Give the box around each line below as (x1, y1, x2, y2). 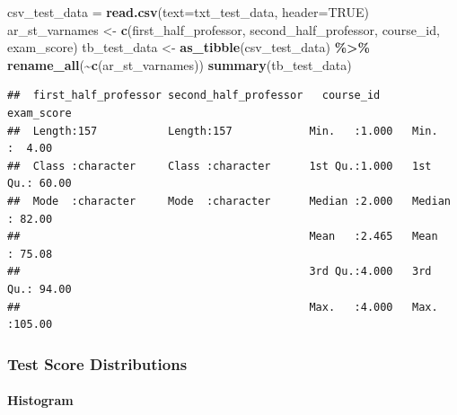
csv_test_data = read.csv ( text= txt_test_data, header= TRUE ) (7, 3, 369, 21)
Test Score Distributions (7, 352, 188, 375)
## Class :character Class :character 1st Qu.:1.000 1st (7, 159, 432, 172)
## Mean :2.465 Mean (7, 230, 438, 243)
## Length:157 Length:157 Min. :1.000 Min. (7, 124, 438, 137)
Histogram (7, 391, 74, 410)
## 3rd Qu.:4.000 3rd (7, 265, 432, 278)
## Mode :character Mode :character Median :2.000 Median (7, 194, 451, 207)
